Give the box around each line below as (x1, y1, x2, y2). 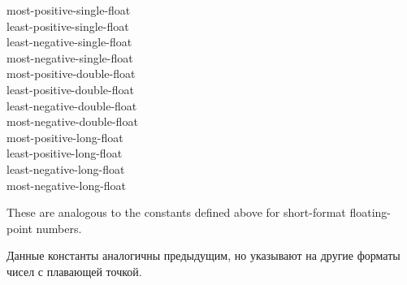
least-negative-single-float (6, 33, 132, 50)
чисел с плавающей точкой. (6, 262, 142, 279)
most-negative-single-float (6, 49, 133, 66)
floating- (349, 204, 392, 221)
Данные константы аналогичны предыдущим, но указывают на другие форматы (6, 247, 401, 264)
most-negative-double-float (6, 113, 138, 130)
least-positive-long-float (6, 145, 123, 162)
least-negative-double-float (6, 97, 137, 114)
